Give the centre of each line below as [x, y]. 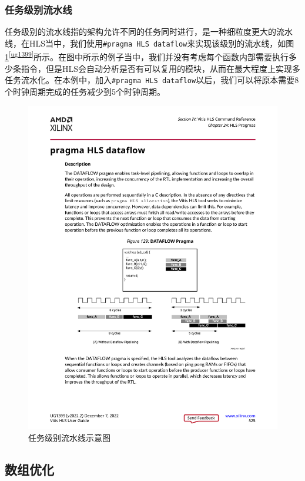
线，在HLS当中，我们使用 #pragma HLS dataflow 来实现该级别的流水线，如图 [150, 43]
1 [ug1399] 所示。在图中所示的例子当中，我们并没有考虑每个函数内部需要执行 [147, 56]
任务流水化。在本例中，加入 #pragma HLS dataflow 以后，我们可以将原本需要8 [152, 80]
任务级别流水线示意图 [69, 438]
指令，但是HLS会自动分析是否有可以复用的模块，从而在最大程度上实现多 [161, 68]
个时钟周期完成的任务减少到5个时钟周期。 [85, 91]
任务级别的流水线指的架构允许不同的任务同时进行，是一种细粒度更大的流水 [149, 32]
